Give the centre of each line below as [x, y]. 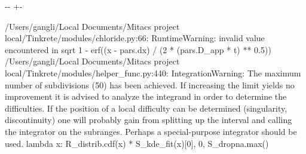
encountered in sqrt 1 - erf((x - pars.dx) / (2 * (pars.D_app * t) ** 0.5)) [138, 49]
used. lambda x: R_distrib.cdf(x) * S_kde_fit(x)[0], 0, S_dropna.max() [137, 143]
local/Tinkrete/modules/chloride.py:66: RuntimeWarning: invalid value [135, 38]
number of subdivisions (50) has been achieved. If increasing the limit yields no [150, 84]
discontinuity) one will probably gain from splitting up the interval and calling [149, 120]
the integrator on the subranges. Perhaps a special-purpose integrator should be [151, 131]
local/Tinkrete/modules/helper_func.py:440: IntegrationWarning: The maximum [153, 73]
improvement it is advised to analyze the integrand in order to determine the [146, 96]
